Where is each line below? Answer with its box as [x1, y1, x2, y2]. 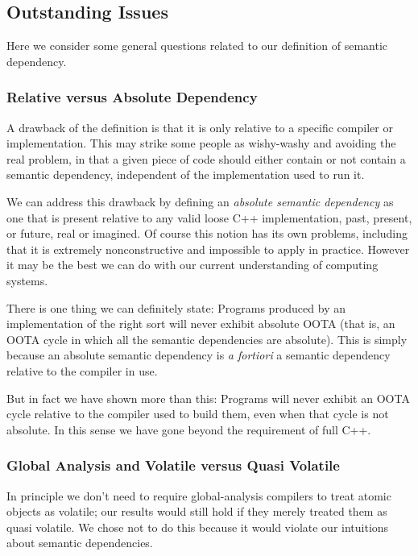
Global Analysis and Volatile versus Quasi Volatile [6, 455, 340, 475]
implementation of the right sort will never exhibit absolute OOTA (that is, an [6, 315, 395, 332]
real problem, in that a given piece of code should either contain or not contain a [6, 150, 406, 167]
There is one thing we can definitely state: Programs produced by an [6, 299, 346, 316]
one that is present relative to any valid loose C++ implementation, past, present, [6, 209, 412, 226]
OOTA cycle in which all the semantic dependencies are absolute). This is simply [6, 330, 408, 347]
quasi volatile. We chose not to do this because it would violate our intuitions [6, 518, 389, 535]
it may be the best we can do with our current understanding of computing [6, 256, 379, 273]
